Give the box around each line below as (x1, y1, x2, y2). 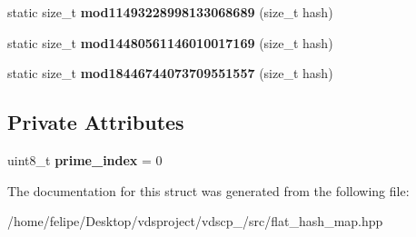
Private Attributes (7, 108, 184, 136)
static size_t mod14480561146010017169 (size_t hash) (7, 33, 333, 52)
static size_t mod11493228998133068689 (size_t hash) (7, 3, 333, 21)
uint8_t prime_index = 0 (7, 150, 163, 169)
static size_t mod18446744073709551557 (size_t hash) (7, 64, 333, 83)
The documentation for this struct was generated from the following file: (7, 181, 410, 200)
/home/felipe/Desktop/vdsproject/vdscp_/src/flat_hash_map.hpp (7, 212, 383, 231)
